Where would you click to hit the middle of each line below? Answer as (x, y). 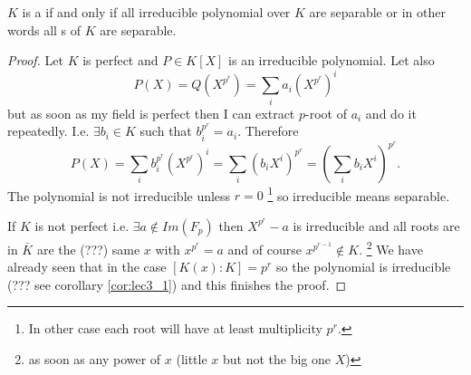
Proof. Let (35, 60)
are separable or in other (377, 12)
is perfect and (120, 60)
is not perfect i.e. (82, 225)
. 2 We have (391, 247)
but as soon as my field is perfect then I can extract (151, 113)
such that (166, 131)
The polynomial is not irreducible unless (119, 195)
